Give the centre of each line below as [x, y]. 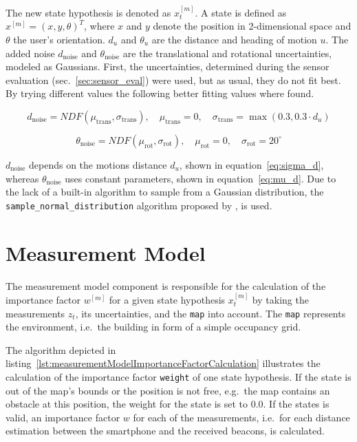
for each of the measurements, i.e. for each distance [241, 417]
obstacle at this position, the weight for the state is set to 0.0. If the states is [167, 404]
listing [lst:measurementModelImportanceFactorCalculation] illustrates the [163, 363]
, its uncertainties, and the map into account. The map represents [210, 313]
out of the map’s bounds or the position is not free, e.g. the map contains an [168, 390]
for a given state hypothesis [167, 299]
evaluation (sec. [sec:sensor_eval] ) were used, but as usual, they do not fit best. [173, 80]
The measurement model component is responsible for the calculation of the [166, 285]
